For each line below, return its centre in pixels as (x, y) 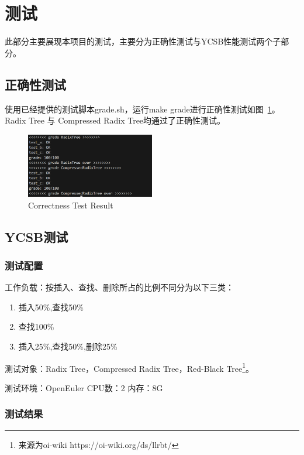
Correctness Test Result (71, 205)
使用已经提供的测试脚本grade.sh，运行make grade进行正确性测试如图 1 (138, 109)
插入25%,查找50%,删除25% (68, 346)
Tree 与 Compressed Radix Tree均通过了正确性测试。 (127, 120)
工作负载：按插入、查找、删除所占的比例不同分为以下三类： (119, 287)
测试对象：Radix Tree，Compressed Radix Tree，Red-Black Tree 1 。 (129, 367)
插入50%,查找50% (51, 307)
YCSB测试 (37, 236)
